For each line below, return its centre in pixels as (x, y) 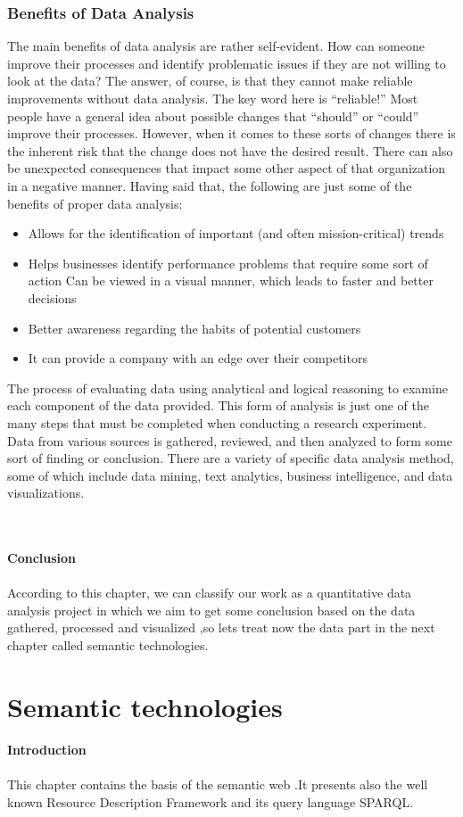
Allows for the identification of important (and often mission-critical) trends (236, 233)
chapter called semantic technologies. (108, 645)
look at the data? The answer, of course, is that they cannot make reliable (210, 81)
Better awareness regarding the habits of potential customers (194, 328)
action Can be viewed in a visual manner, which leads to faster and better (231, 281)
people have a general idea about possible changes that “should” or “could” (213, 116)
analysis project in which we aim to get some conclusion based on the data (211, 610)
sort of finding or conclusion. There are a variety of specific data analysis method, (231, 458)
